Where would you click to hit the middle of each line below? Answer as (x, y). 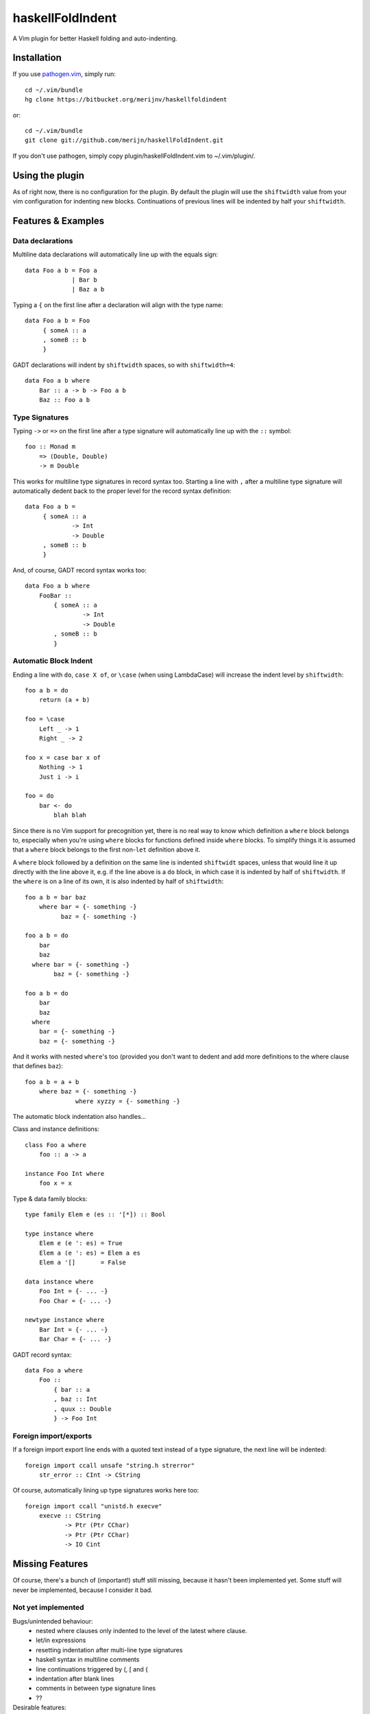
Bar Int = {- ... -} (73, 1329)
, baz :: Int (75, 1399)
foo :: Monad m (50, 447)
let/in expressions (61, 1640)
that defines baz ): (38, 1066)
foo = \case (45, 719)
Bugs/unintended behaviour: (53, 1621)
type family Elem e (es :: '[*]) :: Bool (95, 1215)
